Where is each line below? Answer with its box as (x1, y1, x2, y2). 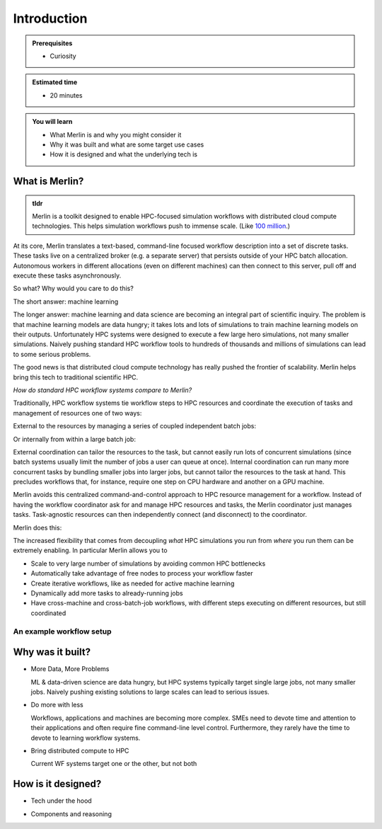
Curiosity (50, 52, 77, 60)
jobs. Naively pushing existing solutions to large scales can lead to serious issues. (30, 687, 270, 696)
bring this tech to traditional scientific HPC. (13, 372, 139, 382)
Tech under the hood (30, 796, 92, 805)
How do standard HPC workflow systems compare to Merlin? (13, 386, 192, 394)
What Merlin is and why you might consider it (50, 130, 182, 139)
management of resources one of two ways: (13, 408, 142, 417)
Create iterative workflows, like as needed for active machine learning (30, 579, 235, 588)
